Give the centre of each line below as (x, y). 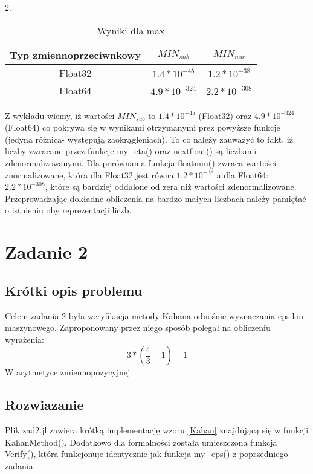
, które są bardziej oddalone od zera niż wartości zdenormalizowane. (171, 187)
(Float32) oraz (225, 115)
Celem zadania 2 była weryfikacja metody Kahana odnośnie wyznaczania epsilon (154, 315)
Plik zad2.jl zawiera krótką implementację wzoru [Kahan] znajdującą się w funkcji (157, 430)
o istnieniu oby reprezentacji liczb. (68, 210)
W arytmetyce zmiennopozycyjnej (68, 372)
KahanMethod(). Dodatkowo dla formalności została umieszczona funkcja (141, 442)
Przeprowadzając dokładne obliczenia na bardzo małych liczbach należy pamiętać (156, 198)
